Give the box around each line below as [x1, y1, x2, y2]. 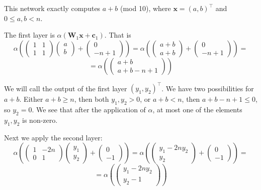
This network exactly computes [4, 3, 101, 13]
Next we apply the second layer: [4, 132, 103, 142]
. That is [104, 30, 131, 40]
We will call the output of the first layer [4, 83, 127, 93]
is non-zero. [22, 114, 58, 125]
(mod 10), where [120, 3, 171, 13]
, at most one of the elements [152, 104, 242, 115]
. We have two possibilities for [161, 83, 254, 93]
